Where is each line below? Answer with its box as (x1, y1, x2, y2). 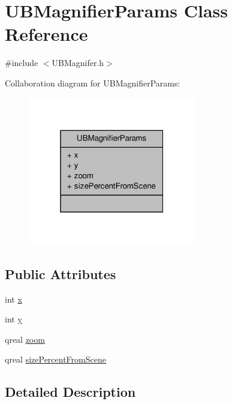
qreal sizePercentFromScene (5, 353, 106, 366)
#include (5, 56, 38, 69)
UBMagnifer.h (52, 56, 104, 69)
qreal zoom (5, 333, 45, 345)
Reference (5, 22, 88, 46)
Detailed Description (5, 382, 136, 401)
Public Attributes (5, 264, 116, 283)
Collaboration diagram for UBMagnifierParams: (5, 76, 180, 89)
